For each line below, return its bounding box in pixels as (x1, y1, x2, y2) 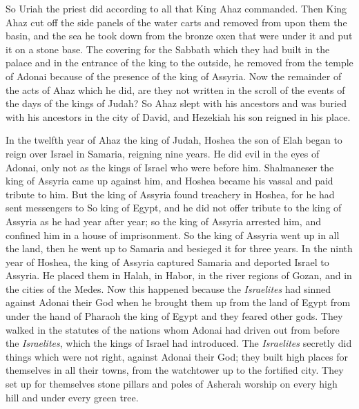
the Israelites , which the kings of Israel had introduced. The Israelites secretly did (6, 336, 352, 350)
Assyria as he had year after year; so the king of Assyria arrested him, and (6, 213, 321, 228)
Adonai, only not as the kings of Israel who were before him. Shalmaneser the (6, 160, 334, 174)
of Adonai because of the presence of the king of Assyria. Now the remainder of (6, 68, 342, 83)
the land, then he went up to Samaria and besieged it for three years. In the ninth (6, 241, 353, 256)
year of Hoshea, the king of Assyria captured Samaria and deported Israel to (6, 254, 329, 269)
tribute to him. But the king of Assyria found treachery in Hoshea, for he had (6, 187, 335, 201)
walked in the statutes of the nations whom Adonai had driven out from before (6, 322, 340, 336)
